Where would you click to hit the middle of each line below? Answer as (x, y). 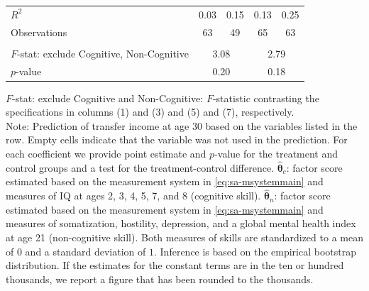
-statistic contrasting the (266, 98)
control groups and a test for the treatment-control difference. (140, 167)
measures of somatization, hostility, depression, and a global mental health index (181, 223)
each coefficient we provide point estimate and (106, 153)
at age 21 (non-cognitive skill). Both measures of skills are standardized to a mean (184, 237)
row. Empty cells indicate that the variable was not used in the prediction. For (177, 139)
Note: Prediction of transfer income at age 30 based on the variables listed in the (182, 125)
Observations (39, 32)
